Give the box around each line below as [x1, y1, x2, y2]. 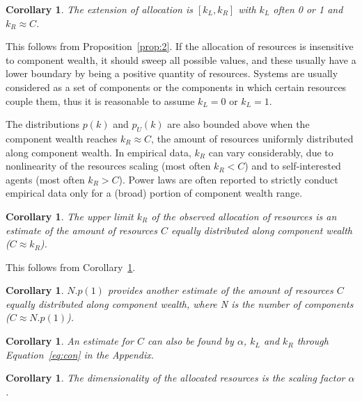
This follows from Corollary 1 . [6, 259, 136, 274]
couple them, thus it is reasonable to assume [6, 93, 195, 108]
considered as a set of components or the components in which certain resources [6, 79, 347, 94]
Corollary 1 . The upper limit [6, 208, 134, 223]
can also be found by [148, 334, 234, 348]
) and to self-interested [244, 158, 341, 173]
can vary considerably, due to [208, 145, 333, 159]
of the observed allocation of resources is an [151, 208, 337, 223]
